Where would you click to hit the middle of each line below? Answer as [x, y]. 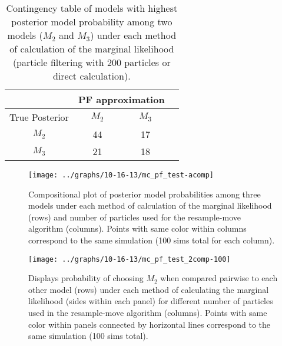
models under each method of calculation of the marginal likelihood [150, 205]
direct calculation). [92, 76]
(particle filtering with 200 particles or [92, 62]
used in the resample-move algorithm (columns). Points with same [148, 313]
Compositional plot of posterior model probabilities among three [145, 194]
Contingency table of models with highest [92, 8]
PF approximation [121, 99]
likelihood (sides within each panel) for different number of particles [151, 301]
